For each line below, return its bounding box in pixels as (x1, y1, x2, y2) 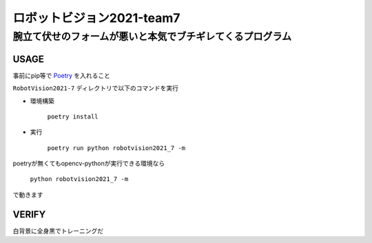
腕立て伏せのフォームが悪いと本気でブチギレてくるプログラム (12, 30, 292, 43)
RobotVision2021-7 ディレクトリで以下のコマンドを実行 (12, 84, 179, 92)
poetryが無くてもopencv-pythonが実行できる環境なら (12, 159, 165, 168)
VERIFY (12, 209, 46, 220)
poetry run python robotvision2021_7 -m (47, 144, 186, 151)
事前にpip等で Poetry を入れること (12, 71, 110, 79)
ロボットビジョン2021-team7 (12, 10, 180, 25)
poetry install (47, 112, 99, 120)
